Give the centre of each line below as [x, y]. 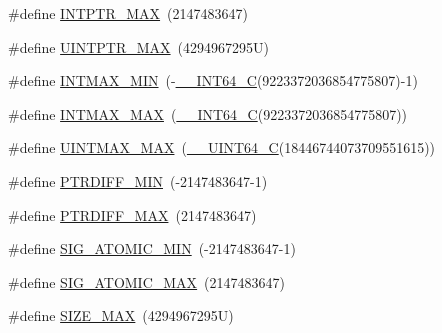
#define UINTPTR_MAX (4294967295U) [138, 46]
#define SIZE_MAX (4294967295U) [121, 315]
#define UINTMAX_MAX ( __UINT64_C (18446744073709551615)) [222, 147]
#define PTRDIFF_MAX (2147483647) [132, 214]
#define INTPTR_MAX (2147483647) [128, 13]
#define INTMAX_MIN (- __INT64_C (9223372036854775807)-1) [213, 80]
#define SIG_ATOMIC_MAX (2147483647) [147, 281]
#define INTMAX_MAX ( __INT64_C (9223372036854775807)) [208, 113]
